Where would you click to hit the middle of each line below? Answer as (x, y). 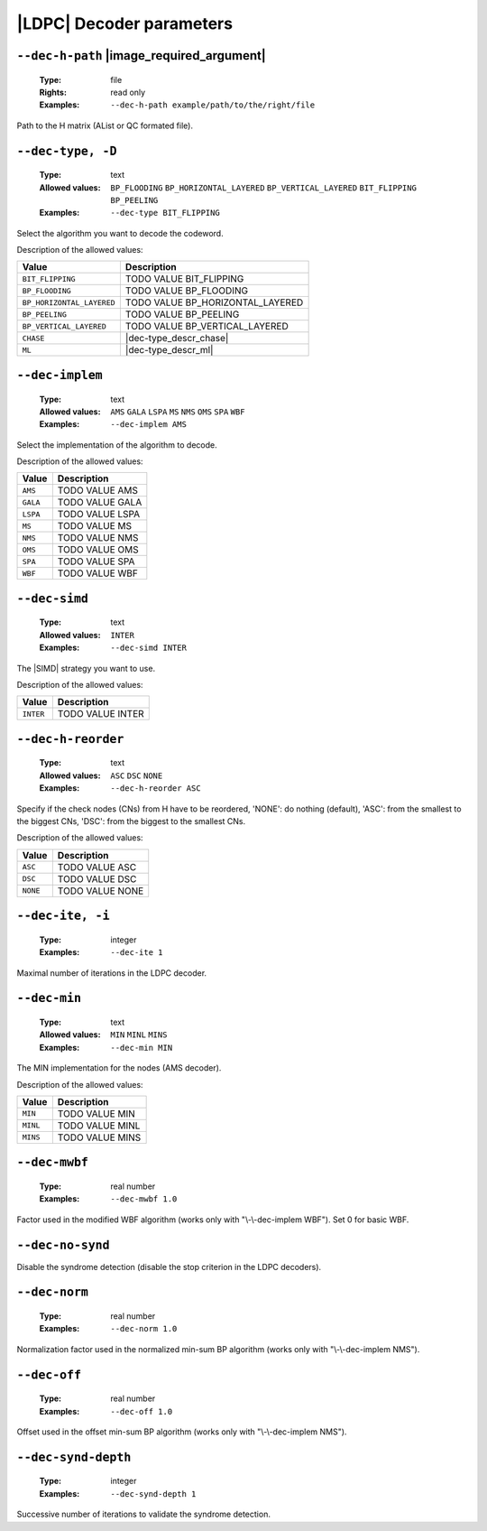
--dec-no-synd (63, 1245)
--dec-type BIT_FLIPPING (165, 213)
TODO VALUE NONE (101, 891)
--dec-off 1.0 (142, 1411)
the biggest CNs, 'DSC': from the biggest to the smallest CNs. (131, 821)
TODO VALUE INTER (101, 714)
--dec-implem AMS (148, 425)
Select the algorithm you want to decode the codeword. (120, 233)
